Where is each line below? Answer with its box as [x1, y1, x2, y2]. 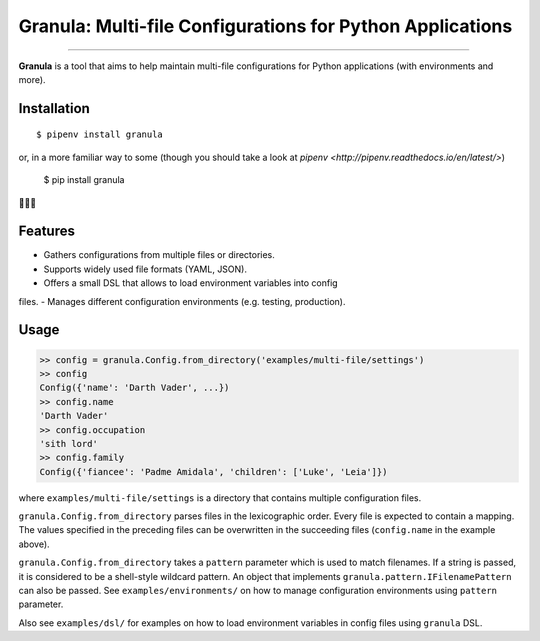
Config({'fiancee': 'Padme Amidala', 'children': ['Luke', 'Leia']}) [39, 466, 388, 477]
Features [18, 223, 75, 240]
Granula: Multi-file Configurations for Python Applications [18, 15, 513, 37]
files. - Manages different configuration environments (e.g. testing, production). [18, 295, 346, 307]
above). [18, 538, 50, 550]
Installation [18, 100, 90, 117]
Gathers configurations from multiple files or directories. [43, 249, 275, 261]
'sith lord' [39, 438, 99, 449]
